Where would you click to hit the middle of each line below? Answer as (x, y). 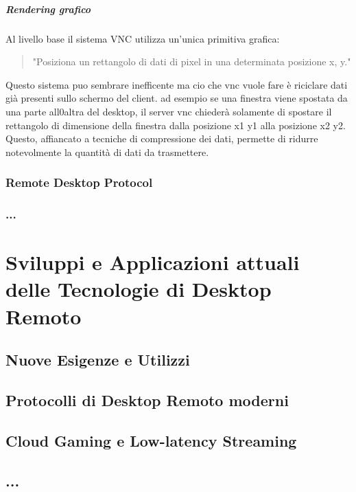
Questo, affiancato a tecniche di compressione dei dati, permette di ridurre (162, 138)
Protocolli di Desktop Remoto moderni (147, 400)
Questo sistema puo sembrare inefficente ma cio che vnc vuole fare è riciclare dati (177, 84)
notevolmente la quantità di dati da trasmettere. (107, 152)
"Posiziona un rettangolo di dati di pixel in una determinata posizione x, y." (192, 61)
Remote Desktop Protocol (79, 182)
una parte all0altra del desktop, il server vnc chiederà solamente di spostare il (169, 111)
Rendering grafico (48, 9)
